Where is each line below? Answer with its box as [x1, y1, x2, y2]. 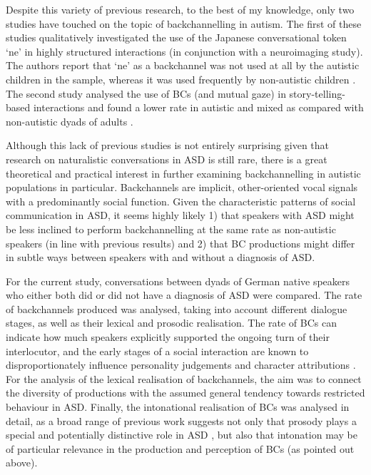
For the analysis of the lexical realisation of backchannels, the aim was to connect [6, 371, 362, 386]
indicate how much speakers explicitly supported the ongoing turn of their [6, 330, 330, 344]
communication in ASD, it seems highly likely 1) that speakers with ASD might [6, 208, 355, 223]
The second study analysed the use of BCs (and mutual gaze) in [6, 86, 286, 101]
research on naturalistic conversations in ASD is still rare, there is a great [6, 151, 327, 166]
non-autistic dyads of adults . [6, 113, 133, 128]
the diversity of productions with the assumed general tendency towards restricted [6, 385, 365, 400]
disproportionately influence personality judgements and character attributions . [6, 357, 356, 372]
